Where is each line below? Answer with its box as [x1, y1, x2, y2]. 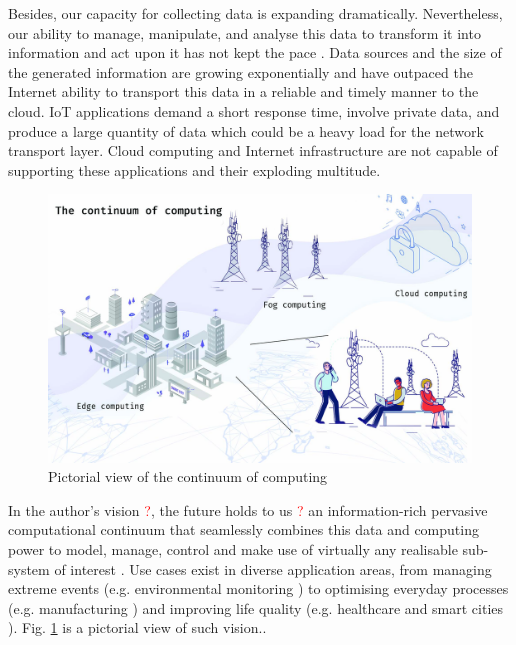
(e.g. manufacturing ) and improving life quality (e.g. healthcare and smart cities [8, 597, 504, 618]
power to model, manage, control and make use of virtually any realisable [8, 539, 458, 560]
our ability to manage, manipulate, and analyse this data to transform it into [8, 22, 481, 43]
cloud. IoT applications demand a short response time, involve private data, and [8, 100, 500, 121]
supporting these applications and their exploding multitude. [8, 159, 381, 180]
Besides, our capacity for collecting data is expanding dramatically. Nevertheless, [8, 3, 503, 23]
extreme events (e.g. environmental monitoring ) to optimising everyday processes [8, 578, 509, 599]
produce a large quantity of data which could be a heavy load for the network [8, 120, 484, 141]
